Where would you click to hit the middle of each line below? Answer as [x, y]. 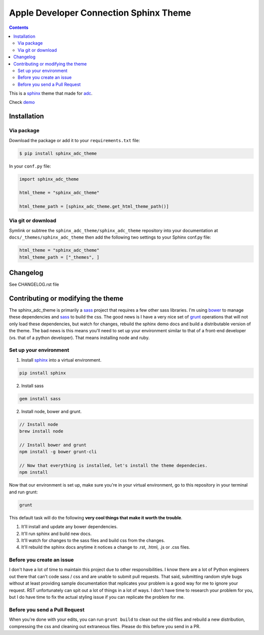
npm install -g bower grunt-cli [58, 452]
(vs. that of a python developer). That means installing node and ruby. [79, 338]
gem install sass [40, 399]
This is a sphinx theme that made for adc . [51, 94]
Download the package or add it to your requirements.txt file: [75, 140]
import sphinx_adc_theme [49, 179]
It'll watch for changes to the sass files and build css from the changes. [93, 540]
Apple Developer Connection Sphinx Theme [100, 13]
